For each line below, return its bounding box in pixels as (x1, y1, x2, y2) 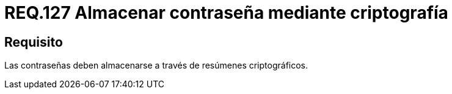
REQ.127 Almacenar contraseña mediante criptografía (4, 2, 448, 23)
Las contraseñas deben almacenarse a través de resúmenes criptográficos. (4, 60, 308, 71)
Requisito (4, 34, 63, 50)
